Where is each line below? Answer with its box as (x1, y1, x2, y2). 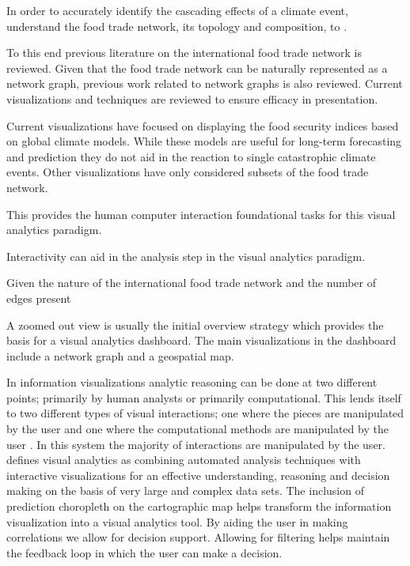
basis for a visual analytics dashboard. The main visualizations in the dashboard (6, 332, 397, 349)
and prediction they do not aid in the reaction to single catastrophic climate (6, 148, 376, 164)
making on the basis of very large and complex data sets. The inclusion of (6, 482, 364, 499)
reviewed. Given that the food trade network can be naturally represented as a (6, 59, 388, 76)
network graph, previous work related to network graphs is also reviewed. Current (6, 75, 403, 92)
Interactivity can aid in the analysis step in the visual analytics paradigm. (6, 247, 366, 264)
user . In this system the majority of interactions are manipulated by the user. (6, 436, 385, 452)
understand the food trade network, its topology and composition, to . (6, 17, 347, 34)
